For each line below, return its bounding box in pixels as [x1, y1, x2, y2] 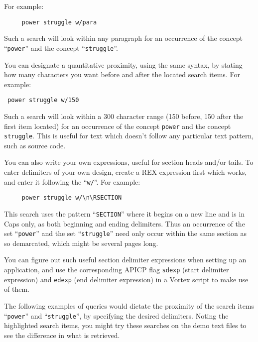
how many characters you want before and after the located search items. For [4, 69, 240, 80]
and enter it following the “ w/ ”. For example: [4, 176, 140, 187]
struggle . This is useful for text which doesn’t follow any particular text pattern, [4, 130, 254, 141]
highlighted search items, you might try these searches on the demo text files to [4, 320, 247, 331]
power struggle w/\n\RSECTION [21, 194, 122, 202]
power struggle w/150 [7, 97, 79, 104]
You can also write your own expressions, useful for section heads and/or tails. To [4, 157, 254, 167]
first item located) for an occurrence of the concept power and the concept [4, 120, 231, 131]
